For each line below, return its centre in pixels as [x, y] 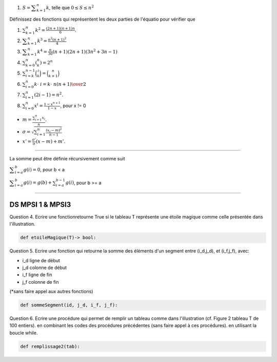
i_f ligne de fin [37, 275]
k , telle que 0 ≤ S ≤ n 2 [70, 7]
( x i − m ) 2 [54, 130]
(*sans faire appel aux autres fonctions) [51, 292]
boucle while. [24, 333]
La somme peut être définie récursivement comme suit [67, 158]
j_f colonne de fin [41, 282]
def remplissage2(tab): [50, 346]
